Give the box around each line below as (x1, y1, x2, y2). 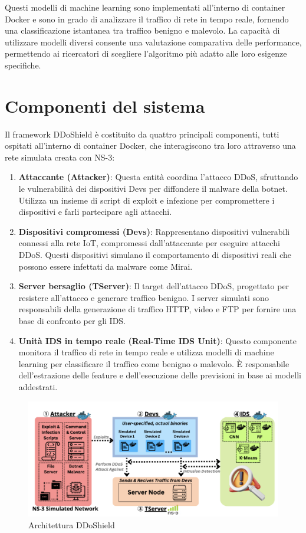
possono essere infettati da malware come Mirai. (18, 260, 193, 272)
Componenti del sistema (5, 93, 205, 117)
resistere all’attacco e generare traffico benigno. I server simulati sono (18, 291, 269, 303)
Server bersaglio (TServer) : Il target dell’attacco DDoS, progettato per (18, 280, 289, 292)
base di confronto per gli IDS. (18, 315, 126, 326)
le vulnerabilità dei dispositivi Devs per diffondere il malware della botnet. (18, 182, 288, 195)
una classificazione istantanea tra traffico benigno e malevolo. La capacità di (5, 24, 280, 37)
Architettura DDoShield (28, 519, 115, 531)
